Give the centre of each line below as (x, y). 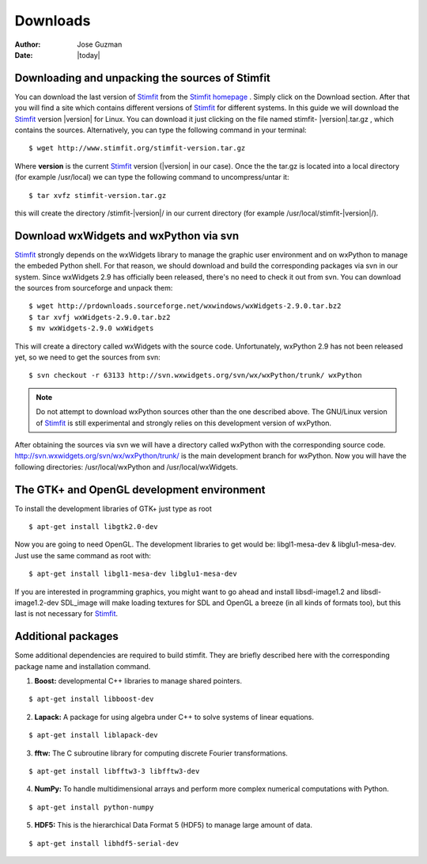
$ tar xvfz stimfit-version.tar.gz (98, 195)
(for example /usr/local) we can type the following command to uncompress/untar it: (152, 177)
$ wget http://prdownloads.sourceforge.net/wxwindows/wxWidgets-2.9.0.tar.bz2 (185, 306)
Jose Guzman (100, 44)
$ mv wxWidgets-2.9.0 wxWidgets (91, 328)
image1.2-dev (37, 603)
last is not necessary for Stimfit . (66, 614)
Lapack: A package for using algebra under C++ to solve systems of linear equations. (174, 717)
